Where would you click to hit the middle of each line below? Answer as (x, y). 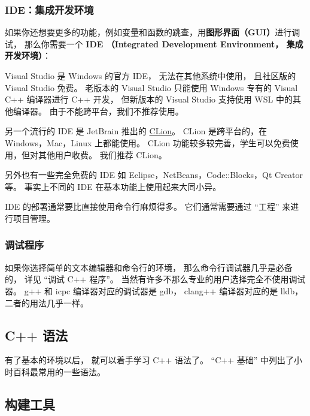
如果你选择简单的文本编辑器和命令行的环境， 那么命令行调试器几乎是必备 (149, 267)
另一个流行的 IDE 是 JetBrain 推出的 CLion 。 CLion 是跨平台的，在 (136, 131)
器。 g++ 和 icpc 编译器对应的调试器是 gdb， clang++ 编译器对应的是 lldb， (154, 290)
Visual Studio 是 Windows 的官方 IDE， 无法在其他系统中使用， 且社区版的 (151, 76)
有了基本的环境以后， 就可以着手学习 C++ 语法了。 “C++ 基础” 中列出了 (149, 360)
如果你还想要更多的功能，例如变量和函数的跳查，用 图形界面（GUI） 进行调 (153, 32)
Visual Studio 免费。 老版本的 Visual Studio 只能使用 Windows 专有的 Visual (151, 87)
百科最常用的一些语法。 (59, 371)
